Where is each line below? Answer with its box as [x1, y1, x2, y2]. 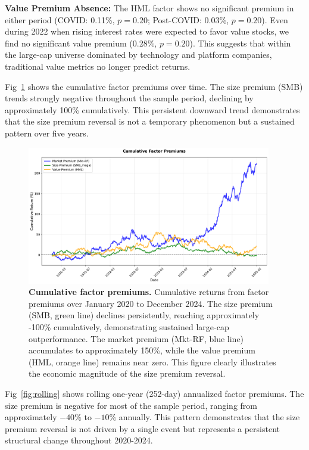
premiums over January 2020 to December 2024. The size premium [29, 297, 273, 309]
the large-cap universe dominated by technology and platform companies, [5, 48, 272, 61]
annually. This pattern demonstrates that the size [118, 411, 300, 423]
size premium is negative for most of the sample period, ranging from [5, 399, 257, 411]
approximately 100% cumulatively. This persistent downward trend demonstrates [5, 103, 300, 116]
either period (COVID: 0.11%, [5, 13, 115, 26]
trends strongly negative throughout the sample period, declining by [5, 92, 254, 104]
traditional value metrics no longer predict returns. [5, 60, 191, 72]
